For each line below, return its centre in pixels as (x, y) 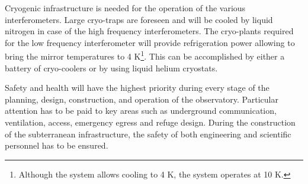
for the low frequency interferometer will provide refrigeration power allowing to (150, 42)
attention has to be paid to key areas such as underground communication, (141, 111)
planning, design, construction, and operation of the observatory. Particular (142, 99)
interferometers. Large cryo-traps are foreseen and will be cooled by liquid (139, 19)
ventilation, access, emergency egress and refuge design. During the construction (150, 122)
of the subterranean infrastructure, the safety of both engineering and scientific (148, 134)
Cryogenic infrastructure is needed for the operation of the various (125, 8)
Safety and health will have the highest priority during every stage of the (137, 88)
